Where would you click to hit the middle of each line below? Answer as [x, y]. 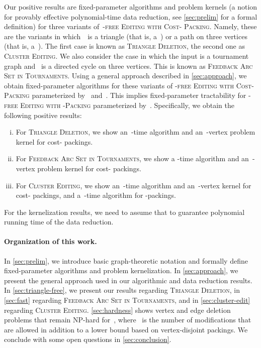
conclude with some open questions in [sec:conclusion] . [88, 339]
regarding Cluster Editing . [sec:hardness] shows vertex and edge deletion [117, 310]
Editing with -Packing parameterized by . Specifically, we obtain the [127, 105]
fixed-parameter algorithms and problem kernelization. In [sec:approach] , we [121, 270]
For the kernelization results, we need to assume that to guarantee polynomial [124, 212]
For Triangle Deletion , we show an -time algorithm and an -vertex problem [136, 132]
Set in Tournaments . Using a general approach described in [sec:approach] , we [125, 76]
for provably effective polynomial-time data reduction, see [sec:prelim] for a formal [131, 16]
